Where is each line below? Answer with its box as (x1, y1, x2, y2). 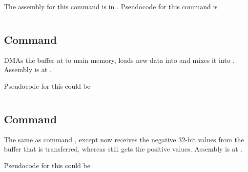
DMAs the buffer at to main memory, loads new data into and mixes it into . (4, 55, 235, 65)
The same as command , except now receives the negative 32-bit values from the (4, 134, 244, 144)
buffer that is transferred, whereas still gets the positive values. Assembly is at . (4, 144, 243, 154)
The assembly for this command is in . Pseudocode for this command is (4, 1, 218, 11)
